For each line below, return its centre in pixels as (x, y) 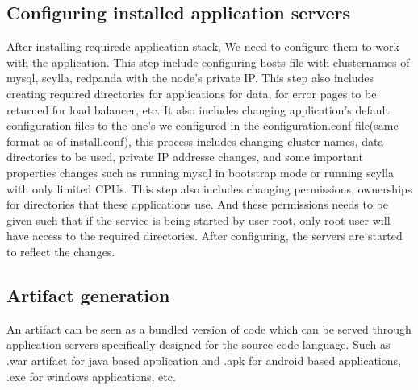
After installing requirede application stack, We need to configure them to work (203, 46)
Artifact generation (88, 295)
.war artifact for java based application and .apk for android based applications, (204, 360)
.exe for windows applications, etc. (91, 376)
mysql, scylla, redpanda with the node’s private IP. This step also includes (190, 78)
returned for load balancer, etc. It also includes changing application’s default (198, 109)
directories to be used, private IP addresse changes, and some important (185, 157)
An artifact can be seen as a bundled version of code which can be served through (209, 328)
